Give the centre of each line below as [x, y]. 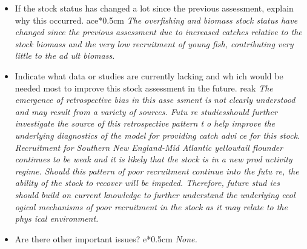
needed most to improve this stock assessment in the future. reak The [144, 88]
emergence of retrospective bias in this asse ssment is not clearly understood [155, 100]
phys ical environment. [57, 218]
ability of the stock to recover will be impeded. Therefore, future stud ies [147, 183]
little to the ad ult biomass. [65, 55]
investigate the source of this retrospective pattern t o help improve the [145, 123]
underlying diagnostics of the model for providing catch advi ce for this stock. [157, 135]
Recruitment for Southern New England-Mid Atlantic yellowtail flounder [149, 147]
